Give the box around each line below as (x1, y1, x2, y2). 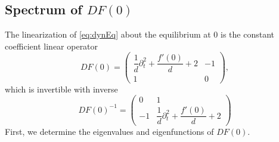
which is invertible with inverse (5, 82, 118, 95)
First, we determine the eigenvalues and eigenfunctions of (5, 125, 214, 138)
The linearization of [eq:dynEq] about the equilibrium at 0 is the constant (5, 28, 274, 41)
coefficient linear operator (5, 39, 98, 52)
